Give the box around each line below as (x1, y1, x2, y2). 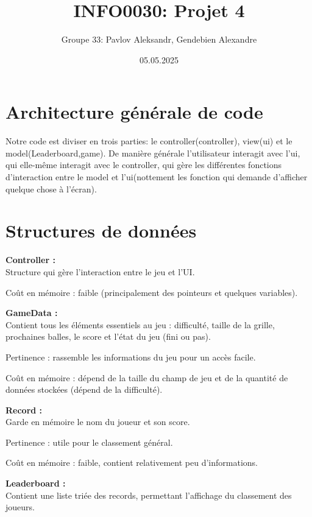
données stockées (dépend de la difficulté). (5, 383, 163, 396)
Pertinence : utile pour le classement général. (5, 435, 173, 448)
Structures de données (5, 218, 197, 243)
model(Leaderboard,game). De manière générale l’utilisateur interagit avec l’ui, (5, 146, 300, 159)
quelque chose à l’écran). (5, 182, 97, 195)
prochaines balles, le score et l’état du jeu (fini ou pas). (5, 330, 211, 343)
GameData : (5, 306, 58, 319)
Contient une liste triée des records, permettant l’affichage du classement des (5, 488, 292, 501)
